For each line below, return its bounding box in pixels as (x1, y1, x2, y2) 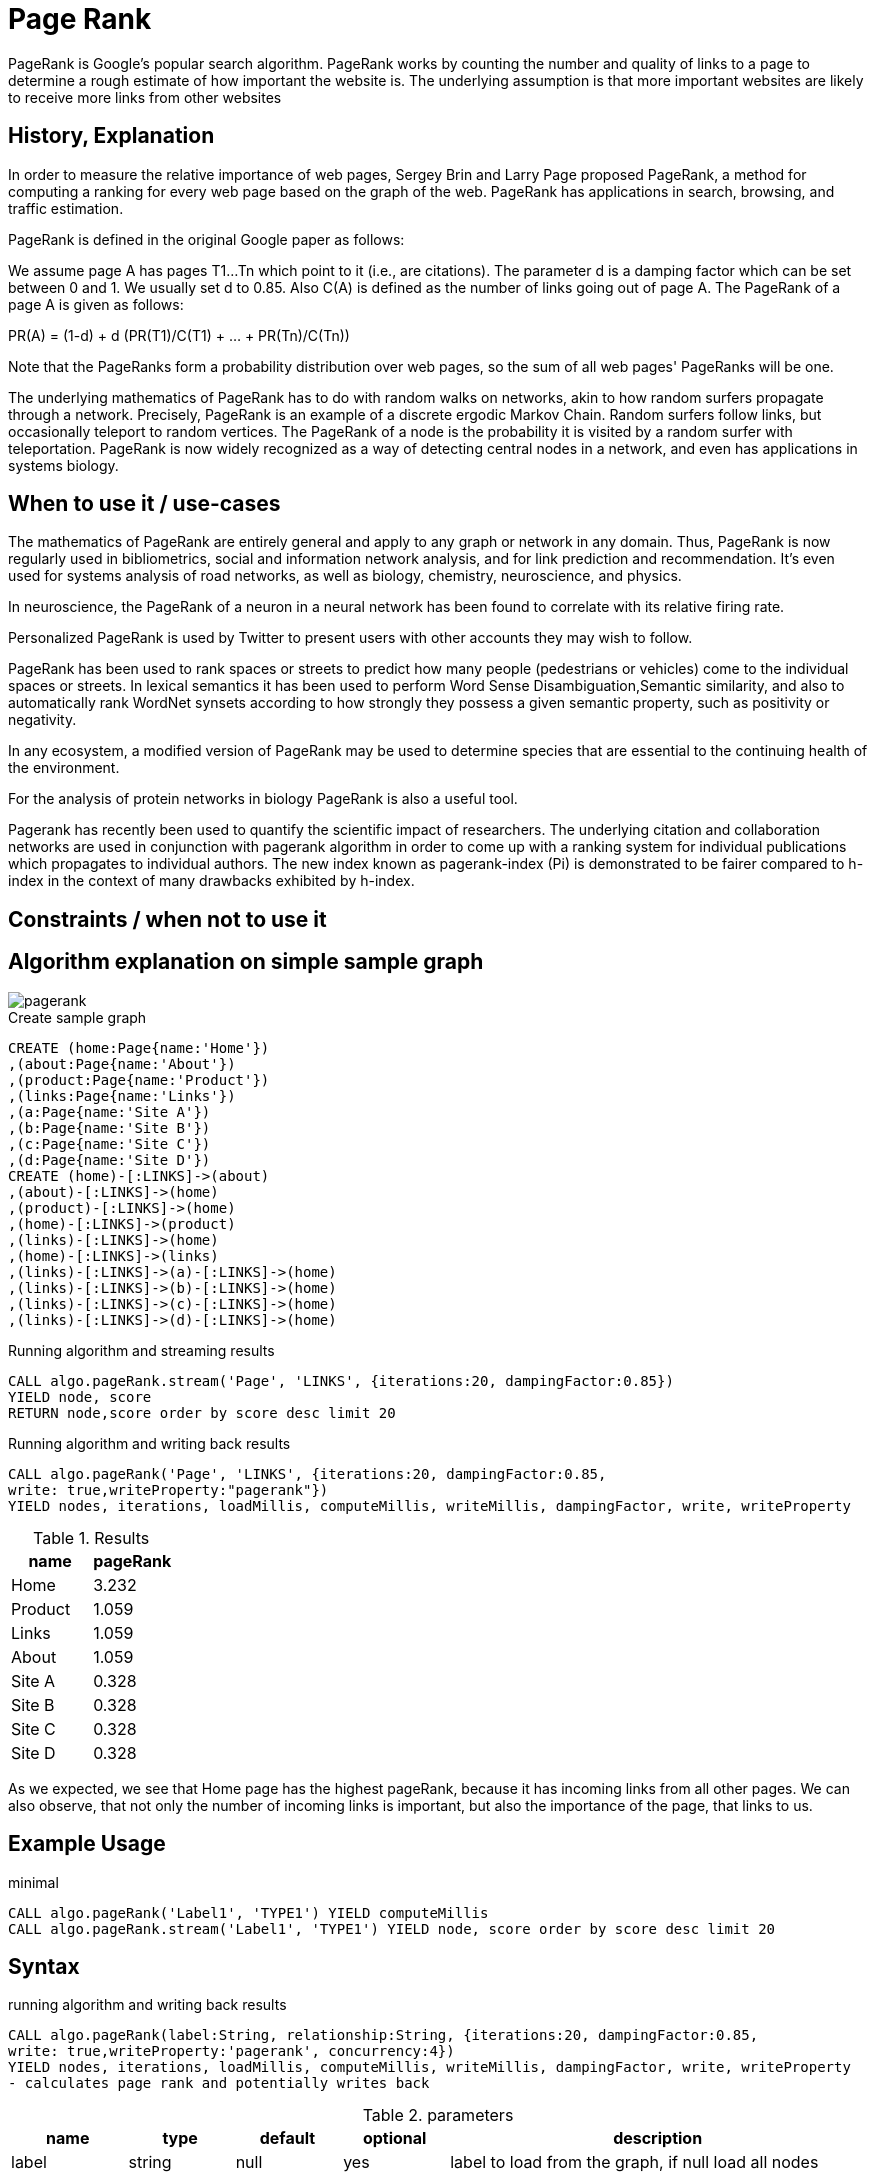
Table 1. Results (33, 1527, 150, 1548)
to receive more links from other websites (8, 88, 282, 106)
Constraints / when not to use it (8, 906, 327, 932)
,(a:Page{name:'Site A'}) (8, 1103, 211, 1120)
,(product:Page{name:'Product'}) (8, 1071, 270, 1088)
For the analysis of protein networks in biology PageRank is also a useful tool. (8, 790, 518, 808)
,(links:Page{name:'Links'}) (8, 1087, 236, 1104)
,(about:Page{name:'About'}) (8, 1055, 236, 1072)
